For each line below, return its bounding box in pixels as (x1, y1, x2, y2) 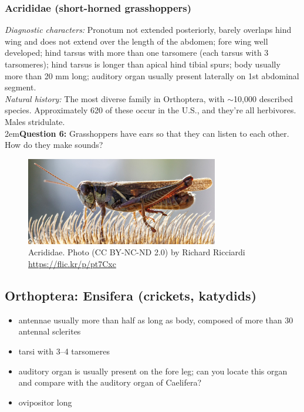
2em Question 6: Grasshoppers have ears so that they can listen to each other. (5, 127, 289, 139)
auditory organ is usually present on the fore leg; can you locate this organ (18, 364, 288, 377)
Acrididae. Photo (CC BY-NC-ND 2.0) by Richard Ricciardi (28, 246, 245, 258)
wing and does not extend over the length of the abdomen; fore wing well (5, 35, 268, 47)
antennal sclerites (18, 325, 81, 337)
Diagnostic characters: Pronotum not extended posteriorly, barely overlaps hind (5, 23, 292, 36)
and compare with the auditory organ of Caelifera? (18, 376, 202, 389)
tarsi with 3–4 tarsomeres (18, 345, 110, 357)
